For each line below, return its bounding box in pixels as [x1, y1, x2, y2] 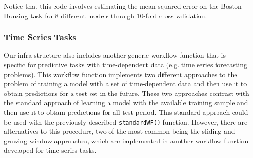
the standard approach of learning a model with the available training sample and [4, 97, 248, 108]
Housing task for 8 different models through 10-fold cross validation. [4, 10, 207, 20]
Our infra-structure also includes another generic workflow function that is [4, 50, 226, 60]
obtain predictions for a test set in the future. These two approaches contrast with [4, 88, 249, 98]
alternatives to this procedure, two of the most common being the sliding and [4, 126, 235, 136]
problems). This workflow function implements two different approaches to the [4, 69, 237, 79]
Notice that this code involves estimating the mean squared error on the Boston [4, 1, 242, 11]
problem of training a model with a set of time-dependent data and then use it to [4, 79, 247, 89]
